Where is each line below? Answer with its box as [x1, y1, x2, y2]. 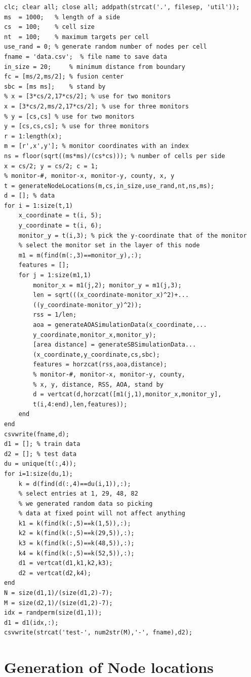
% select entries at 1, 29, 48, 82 [18, 490, 138, 498]
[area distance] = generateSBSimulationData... [33, 341, 196, 349]
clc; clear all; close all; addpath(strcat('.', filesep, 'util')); [4, 4, 240, 11]
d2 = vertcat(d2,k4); [18, 569, 91, 577]
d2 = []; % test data [4, 450, 77, 458]
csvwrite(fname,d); [4, 430, 69, 438]
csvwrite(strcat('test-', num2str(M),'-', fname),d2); [4, 629, 193, 636]
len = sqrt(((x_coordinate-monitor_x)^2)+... [33, 291, 189, 299]
